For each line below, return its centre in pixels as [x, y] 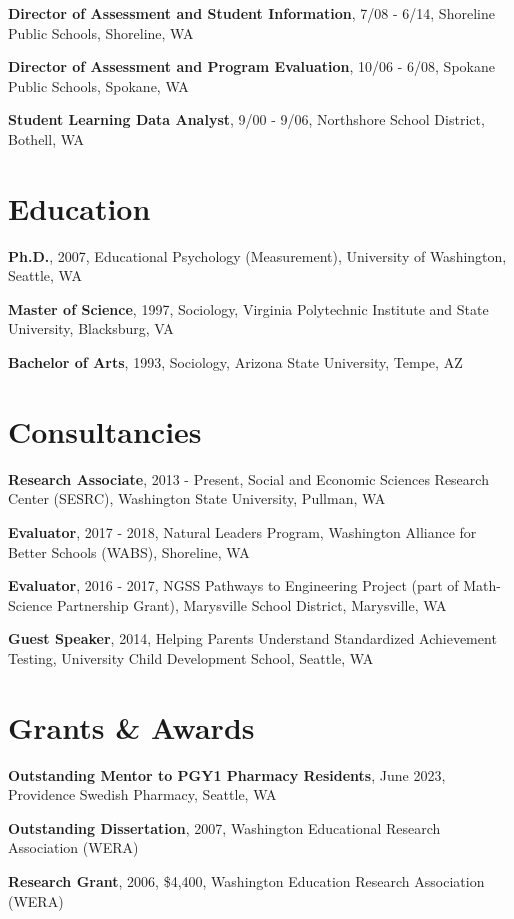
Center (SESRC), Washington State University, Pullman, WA [197, 498]
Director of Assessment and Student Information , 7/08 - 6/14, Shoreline [251, 13]
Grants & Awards [131, 726]
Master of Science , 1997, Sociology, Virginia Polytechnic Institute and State [248, 308]
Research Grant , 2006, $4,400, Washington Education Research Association [246, 881]
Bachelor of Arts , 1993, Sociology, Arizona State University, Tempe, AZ [235, 362]
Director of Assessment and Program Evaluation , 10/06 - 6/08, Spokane [251, 66]
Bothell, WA [46, 138]
